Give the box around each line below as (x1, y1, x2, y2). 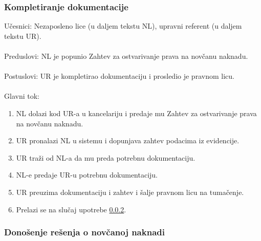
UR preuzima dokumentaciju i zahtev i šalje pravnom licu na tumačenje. (16, 186, 244, 197)
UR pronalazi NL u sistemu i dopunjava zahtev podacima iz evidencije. (16, 135, 240, 146)
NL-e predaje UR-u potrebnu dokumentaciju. (16, 169, 158, 180)
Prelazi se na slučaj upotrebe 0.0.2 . (16, 204, 126, 214)
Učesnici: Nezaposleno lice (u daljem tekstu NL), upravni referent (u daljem (4, 20, 242, 31)
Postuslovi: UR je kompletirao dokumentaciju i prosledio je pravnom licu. (4, 71, 234, 81)
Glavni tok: (4, 91, 39, 101)
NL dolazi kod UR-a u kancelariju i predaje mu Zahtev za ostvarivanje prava (16, 107, 257, 118)
